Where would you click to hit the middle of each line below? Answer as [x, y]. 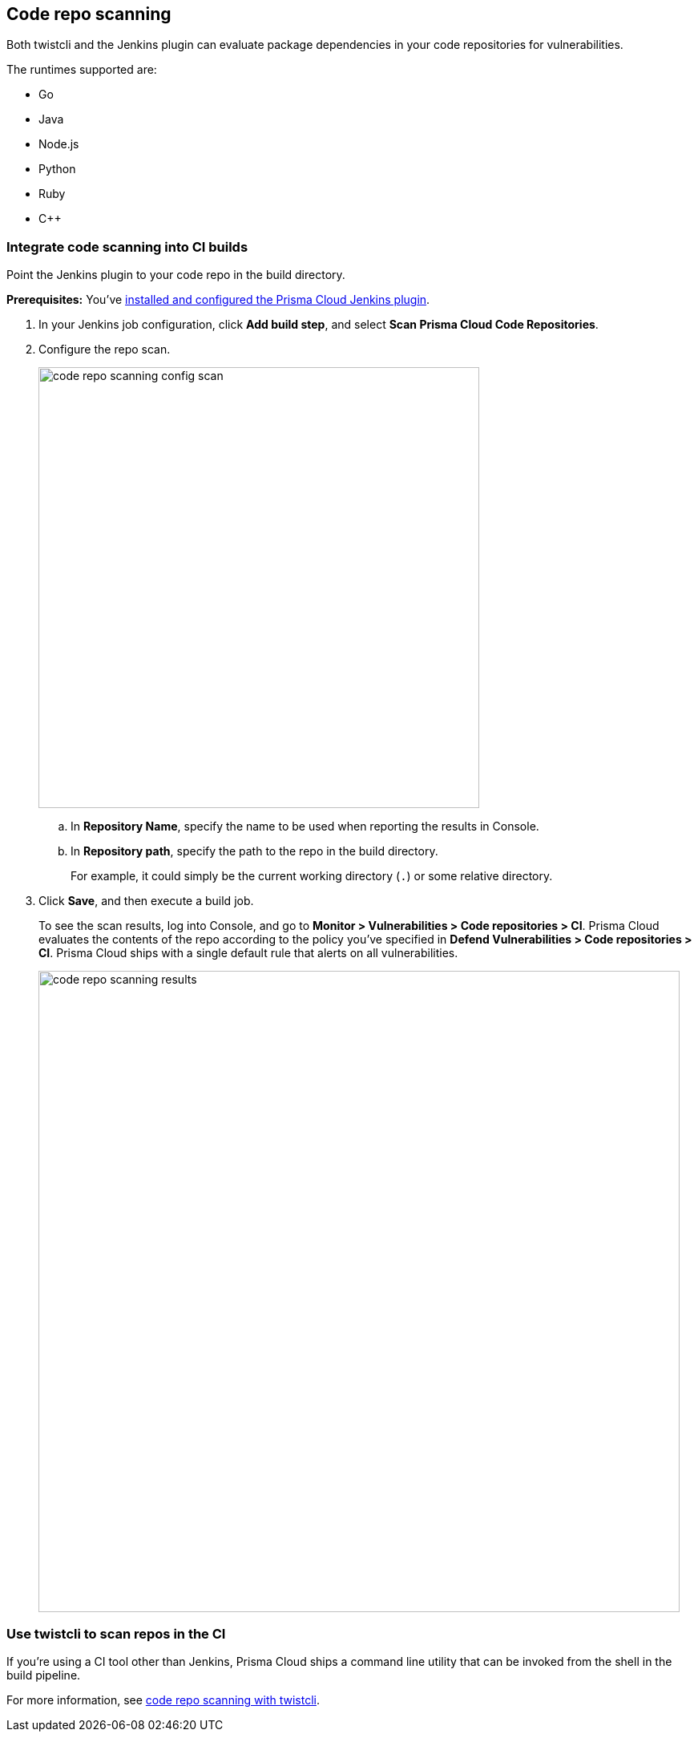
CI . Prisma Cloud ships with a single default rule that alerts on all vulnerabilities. [248, 953]
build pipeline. [44, 1675]
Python [57, 169]
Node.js [59, 144]
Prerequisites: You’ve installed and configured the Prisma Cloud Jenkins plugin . [218, 300]
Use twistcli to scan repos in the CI [116, 1633]
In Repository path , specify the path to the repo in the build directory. [254, 851]
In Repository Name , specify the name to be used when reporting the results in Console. [305, 827]
